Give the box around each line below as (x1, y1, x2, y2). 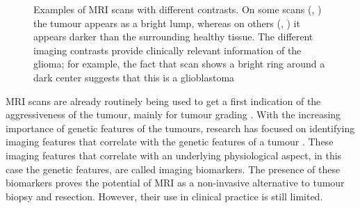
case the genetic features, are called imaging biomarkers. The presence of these (6, 161, 341, 176)
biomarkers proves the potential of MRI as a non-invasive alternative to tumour (6, 175, 345, 190)
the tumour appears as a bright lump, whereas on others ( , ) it (33, 15, 300, 30)
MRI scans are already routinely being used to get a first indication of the (6, 93, 321, 108)
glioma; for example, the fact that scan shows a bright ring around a (33, 56, 325, 71)
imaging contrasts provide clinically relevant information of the (33, 42, 302, 57)
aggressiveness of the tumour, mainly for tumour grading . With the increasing (6, 107, 341, 122)
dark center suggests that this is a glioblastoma (33, 70, 235, 84)
